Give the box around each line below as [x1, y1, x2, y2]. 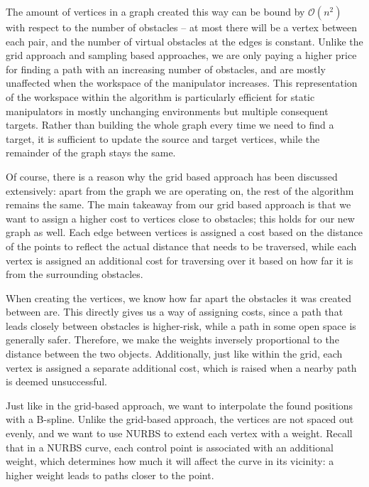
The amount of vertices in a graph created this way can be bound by [6, 4, 305, 18]
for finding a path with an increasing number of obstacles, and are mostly [6, 61, 326, 76]
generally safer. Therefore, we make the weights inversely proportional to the [6, 332, 339, 347]
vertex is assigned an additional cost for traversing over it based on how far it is [6, 252, 353, 267]
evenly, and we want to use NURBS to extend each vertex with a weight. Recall [6, 426, 353, 441]
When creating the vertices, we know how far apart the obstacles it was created [6, 290, 351, 305]
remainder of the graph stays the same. [6, 145, 176, 160]
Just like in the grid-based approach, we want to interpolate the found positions [6, 397, 353, 412]
